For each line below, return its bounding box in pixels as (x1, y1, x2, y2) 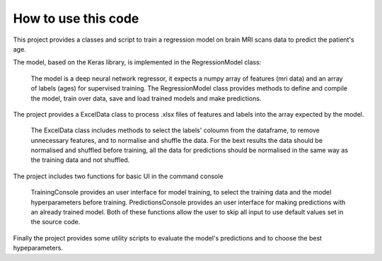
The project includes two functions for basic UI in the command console (13, 172, 224, 180)
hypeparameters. (13, 244, 64, 253)
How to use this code (13, 11, 139, 26)
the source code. (30, 218, 81, 226)
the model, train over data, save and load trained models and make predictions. (30, 94, 262, 103)
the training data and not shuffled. (30, 156, 130, 164)
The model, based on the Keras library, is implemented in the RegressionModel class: (13, 58, 262, 66)
